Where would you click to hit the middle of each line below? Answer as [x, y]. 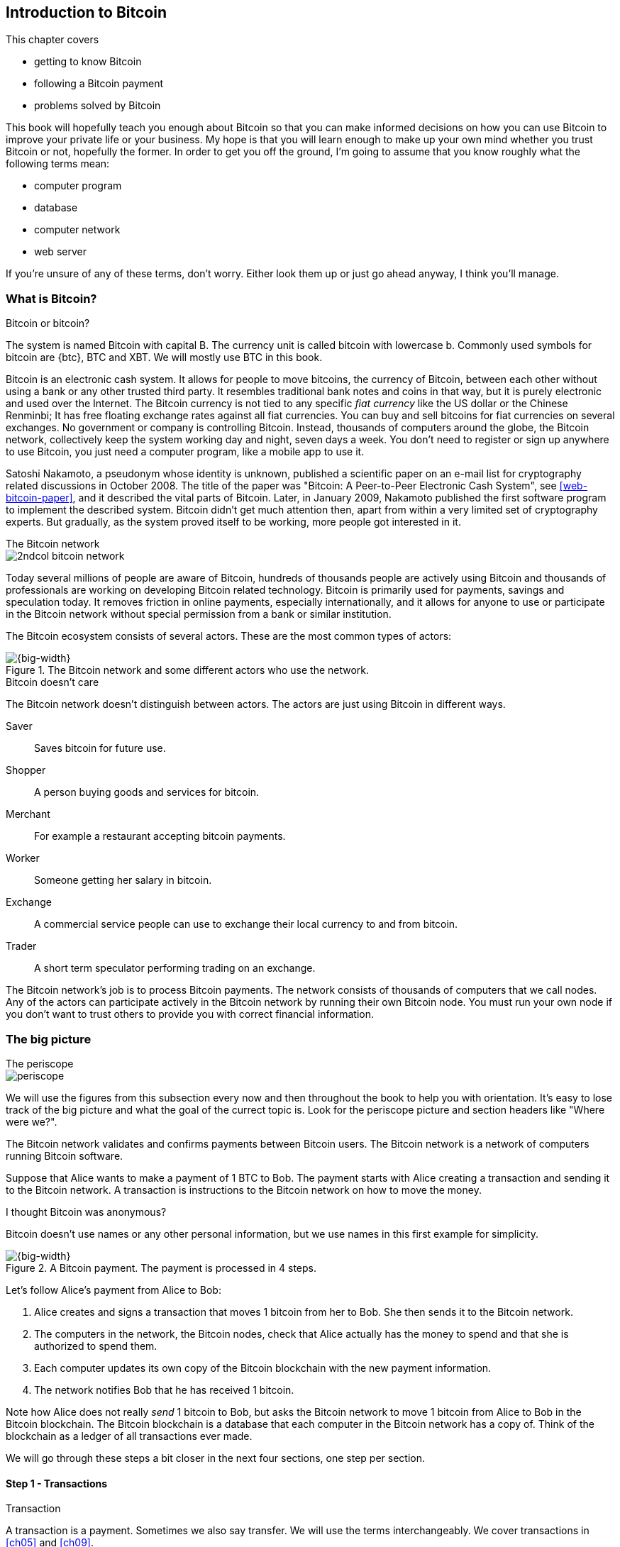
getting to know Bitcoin [88, 62]
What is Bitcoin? [51, 298]
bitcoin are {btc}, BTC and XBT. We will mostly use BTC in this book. [164, 357]
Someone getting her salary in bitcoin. [123, 880]
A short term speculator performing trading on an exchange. [175, 968]
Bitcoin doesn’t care [52, 682]
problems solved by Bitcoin [98, 106]
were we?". [32, 1121]
